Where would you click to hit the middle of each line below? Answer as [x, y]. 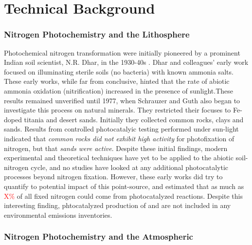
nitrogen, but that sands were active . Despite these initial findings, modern [116, 148]
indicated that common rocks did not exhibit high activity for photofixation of [119, 138]
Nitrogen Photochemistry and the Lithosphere [97, 34]
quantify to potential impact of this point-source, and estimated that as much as [124, 186]
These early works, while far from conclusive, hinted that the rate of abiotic [117, 81]
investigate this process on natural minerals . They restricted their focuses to [117, 110]
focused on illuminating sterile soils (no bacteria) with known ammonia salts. [119, 71]
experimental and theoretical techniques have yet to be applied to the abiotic [119, 158]
